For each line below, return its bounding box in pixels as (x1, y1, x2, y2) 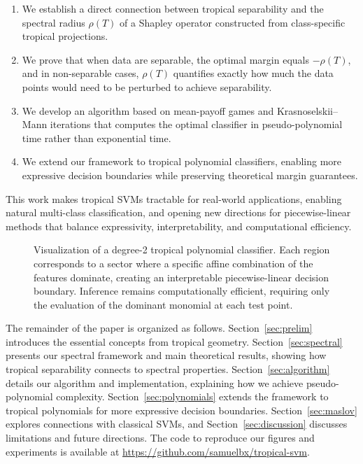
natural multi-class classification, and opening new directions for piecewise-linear (6, 205, 351, 220)
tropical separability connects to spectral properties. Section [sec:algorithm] (6, 362, 330, 377)
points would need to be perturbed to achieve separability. (22, 79, 272, 94)
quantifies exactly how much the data (173, 66, 334, 80)
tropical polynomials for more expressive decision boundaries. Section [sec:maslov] (6, 402, 357, 417)
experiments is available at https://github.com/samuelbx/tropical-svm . (6, 444, 310, 458)
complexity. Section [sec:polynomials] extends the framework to (56, 389, 329, 404)
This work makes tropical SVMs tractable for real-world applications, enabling (6, 191, 342, 206)
